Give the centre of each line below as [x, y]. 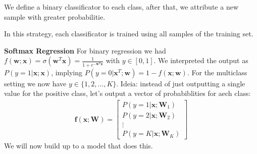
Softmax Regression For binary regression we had [85, 50]
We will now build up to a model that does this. [79, 146]
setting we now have [35, 83]
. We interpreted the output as [201, 60]
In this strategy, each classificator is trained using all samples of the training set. [129, 34]
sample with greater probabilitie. [55, 16]
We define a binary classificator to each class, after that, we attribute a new [121, 7]
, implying [67, 72]
